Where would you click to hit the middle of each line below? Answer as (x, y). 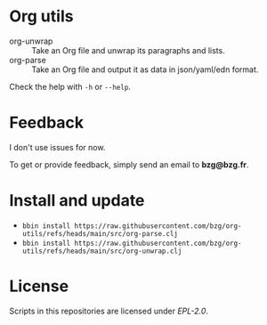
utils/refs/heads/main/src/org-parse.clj (100, 233)
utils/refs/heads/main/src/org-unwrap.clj (102, 251)
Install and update (77, 201)
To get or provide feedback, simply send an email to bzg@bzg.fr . (129, 164)
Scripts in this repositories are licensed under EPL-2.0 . (109, 311)
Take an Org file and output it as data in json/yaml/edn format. (145, 69)
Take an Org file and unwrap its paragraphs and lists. (128, 50)
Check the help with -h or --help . (70, 86)
